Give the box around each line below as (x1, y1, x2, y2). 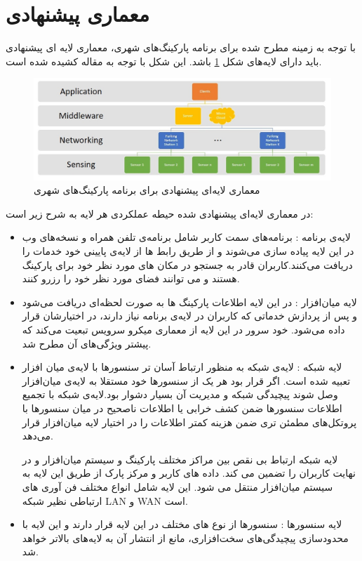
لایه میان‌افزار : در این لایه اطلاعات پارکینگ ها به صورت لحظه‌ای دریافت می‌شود (22, 294, 357, 309)
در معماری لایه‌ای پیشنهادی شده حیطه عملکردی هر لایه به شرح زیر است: (6, 206, 314, 220)
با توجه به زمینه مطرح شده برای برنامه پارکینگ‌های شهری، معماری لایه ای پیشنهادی (6, 40, 356, 55)
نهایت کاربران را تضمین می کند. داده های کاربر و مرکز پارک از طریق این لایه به (22, 466, 356, 480)
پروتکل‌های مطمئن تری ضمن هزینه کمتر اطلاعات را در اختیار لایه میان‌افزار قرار (22, 414, 357, 429)
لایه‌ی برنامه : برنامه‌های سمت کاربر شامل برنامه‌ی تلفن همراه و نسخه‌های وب (22, 230, 351, 244)
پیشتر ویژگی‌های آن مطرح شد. (22, 336, 152, 350)
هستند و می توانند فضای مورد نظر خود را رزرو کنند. (22, 271, 240, 286)
